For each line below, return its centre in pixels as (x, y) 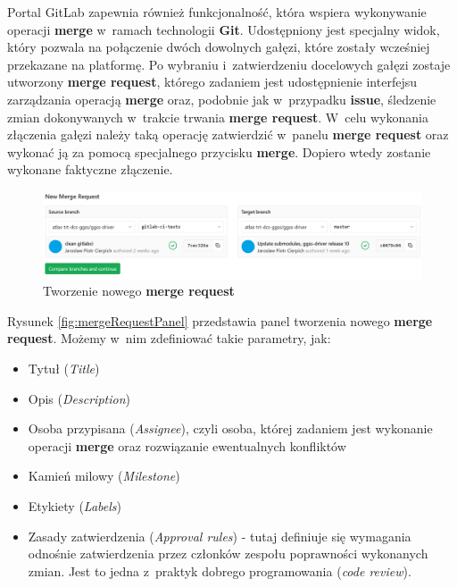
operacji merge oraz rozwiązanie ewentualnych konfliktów (187, 445)
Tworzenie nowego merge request (139, 291)
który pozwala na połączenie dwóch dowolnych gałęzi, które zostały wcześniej (219, 47)
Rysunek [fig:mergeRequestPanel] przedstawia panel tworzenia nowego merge (220, 320)
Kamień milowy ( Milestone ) (104, 476)
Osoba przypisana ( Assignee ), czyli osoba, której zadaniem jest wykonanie (230, 428)
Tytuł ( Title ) (64, 369)
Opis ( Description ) (79, 398)
